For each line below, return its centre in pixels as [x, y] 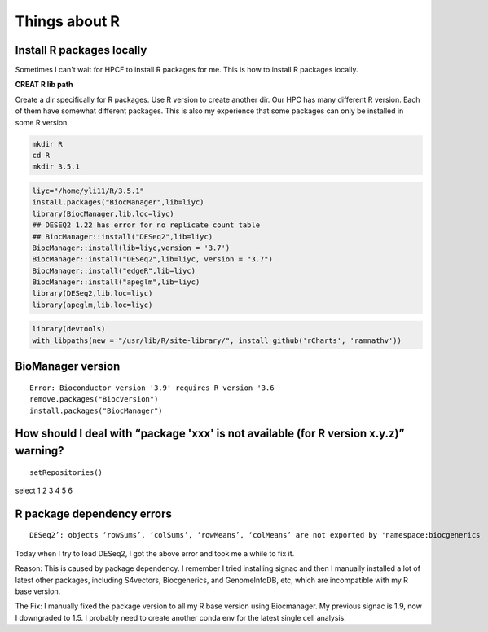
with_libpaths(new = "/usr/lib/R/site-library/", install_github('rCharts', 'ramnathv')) [217, 340]
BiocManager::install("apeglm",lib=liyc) [116, 282]
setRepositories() [66, 472]
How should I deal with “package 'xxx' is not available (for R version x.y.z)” [210, 434]
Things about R [67, 21]
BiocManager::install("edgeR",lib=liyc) [114, 270]
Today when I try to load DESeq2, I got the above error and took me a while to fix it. [155, 553]
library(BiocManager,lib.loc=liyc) [103, 213]
